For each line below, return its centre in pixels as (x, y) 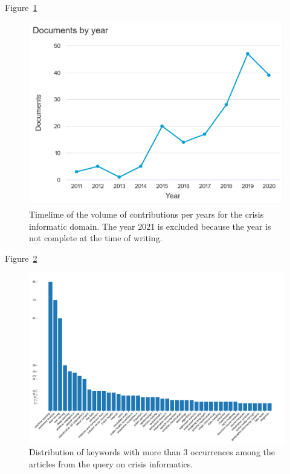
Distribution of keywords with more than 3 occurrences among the (152, 452)
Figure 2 (21, 258)
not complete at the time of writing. (96, 238)
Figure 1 (21, 7)
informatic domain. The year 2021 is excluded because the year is (150, 226)
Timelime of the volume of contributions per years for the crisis (147, 214)
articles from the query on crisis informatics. (111, 463)
